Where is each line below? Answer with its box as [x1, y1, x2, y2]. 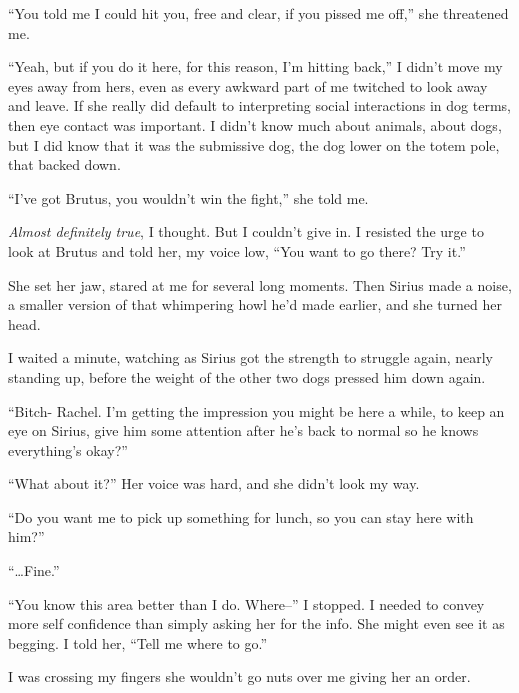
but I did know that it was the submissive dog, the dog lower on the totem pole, [8, 134, 500, 155]
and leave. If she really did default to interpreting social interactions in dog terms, [8, 95, 511, 116]
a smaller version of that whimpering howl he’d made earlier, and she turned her [8, 294, 503, 315]
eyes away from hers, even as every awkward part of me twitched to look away [8, 75, 488, 96]
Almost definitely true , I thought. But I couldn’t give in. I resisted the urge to [8, 221, 484, 242]
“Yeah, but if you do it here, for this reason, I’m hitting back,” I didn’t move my [8, 56, 503, 77]
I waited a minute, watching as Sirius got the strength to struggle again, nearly [8, 347, 494, 368]
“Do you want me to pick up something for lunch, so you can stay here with [8, 506, 474, 527]
